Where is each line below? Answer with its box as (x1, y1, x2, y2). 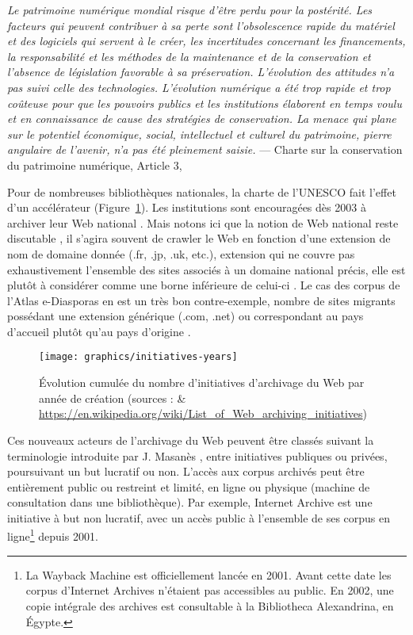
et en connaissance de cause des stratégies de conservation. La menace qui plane (7, 110, 396, 127)
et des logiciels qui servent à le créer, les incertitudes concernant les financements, (7, 33, 406, 49)
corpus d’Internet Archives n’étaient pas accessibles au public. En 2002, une (25, 582, 394, 599)
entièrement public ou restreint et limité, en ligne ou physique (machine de (7, 478, 370, 495)
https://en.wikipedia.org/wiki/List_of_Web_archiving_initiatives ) (39, 405, 367, 422)
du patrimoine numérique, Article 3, (7, 156, 182, 173)
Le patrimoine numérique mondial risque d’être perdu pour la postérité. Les (7, 2, 373, 17)
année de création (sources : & (39, 389, 186, 406)
